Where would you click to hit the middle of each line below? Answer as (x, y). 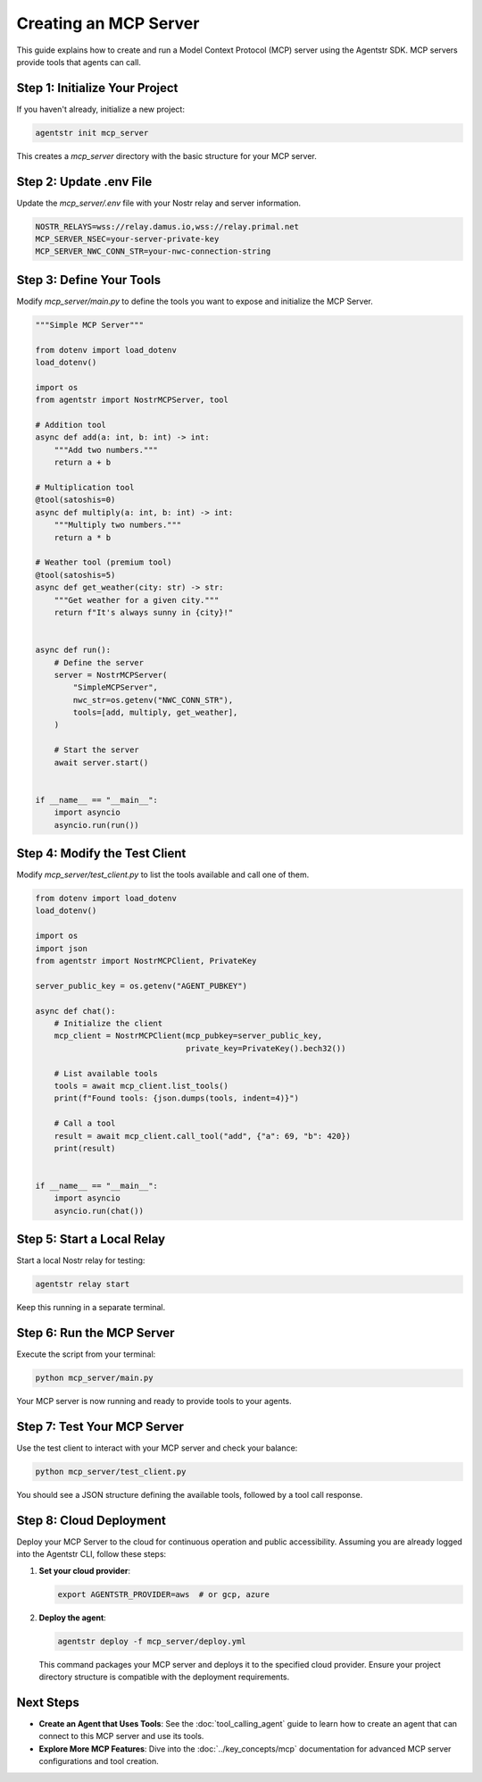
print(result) (85, 1148)
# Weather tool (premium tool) (104, 562)
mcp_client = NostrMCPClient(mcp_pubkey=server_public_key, (188, 1036)
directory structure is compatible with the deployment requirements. (164, 1677)
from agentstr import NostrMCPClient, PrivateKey (146, 961)
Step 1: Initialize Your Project (97, 88)
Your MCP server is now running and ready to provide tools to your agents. (154, 1401)
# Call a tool (85, 1124)
